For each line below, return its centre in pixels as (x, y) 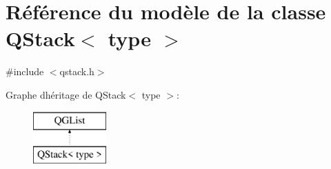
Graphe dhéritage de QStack (66, 94)
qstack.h (77, 71)
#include (25, 71)
